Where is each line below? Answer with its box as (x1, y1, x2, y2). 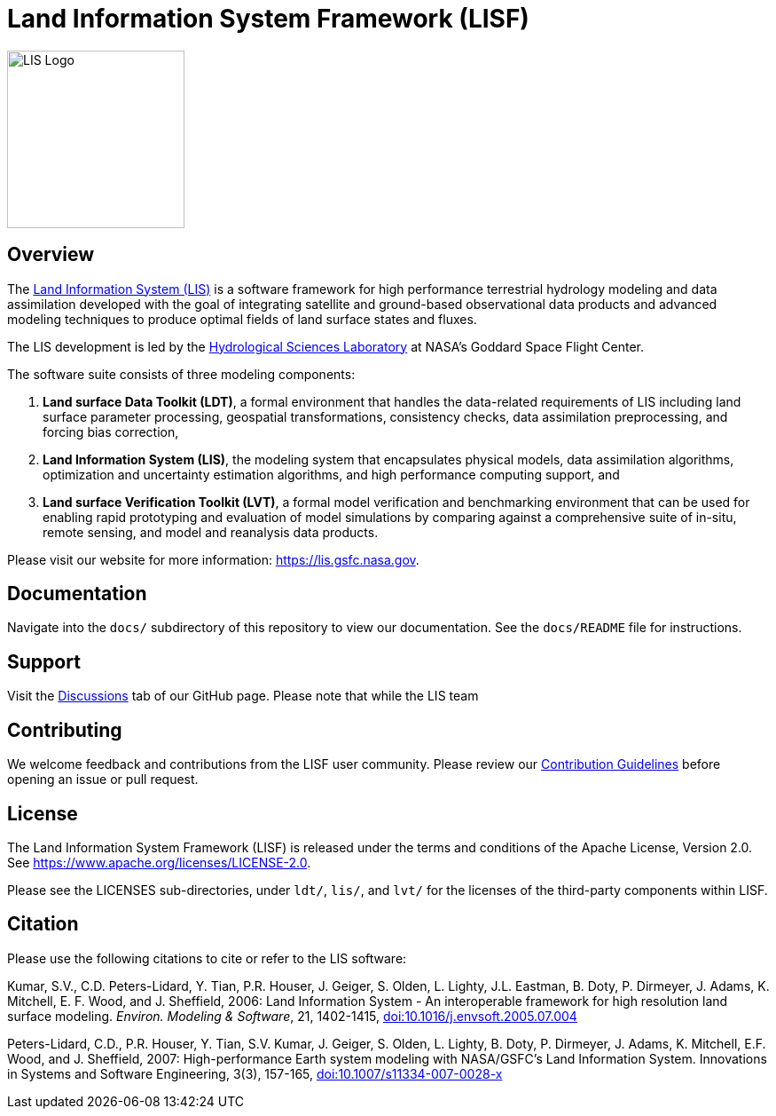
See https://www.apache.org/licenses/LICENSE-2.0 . (7, 854, 311, 870)
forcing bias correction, (43, 423, 179, 439)
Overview (7, 243, 95, 266)
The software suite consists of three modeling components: (7, 366, 356, 382)
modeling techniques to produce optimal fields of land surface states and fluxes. (7, 311, 477, 327)
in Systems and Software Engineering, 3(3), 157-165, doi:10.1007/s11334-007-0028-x (7, 1065, 503, 1081)
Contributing (7, 718, 122, 741)
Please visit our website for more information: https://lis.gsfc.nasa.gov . (7, 551, 419, 567)
